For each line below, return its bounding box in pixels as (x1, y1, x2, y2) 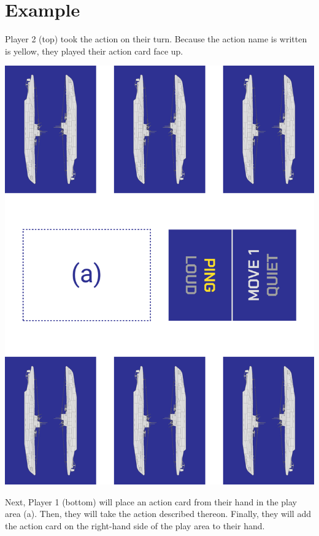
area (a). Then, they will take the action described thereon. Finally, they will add (5, 507, 311, 520)
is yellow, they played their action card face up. (5, 44, 183, 57)
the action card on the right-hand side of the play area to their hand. (5, 519, 265, 532)
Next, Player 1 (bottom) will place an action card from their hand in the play (5, 495, 297, 508)
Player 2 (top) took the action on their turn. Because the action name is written (5, 33, 307, 45)
